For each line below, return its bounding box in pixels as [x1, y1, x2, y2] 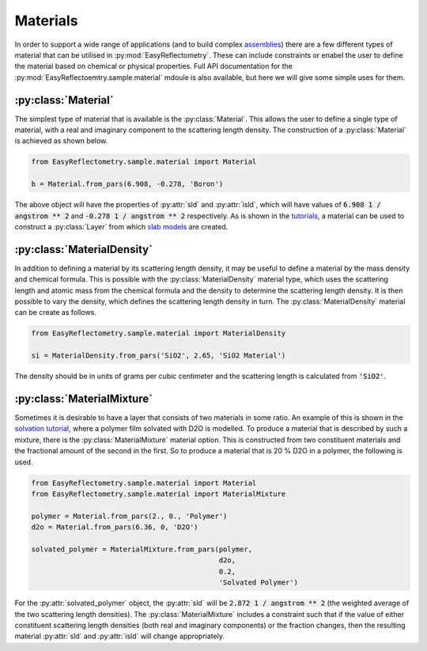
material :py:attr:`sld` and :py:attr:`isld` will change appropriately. [14, 631, 225, 641]
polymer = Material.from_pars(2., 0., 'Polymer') [31, 511, 228, 520]
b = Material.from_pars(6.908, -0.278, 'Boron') [31, 180, 224, 189]
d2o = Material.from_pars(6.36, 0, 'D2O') [31, 523, 198, 532]
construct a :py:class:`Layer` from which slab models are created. [14, 221, 229, 231]
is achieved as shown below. [14, 136, 108, 146]
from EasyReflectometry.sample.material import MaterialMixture [31, 490, 286, 498]
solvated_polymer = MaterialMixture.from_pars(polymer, [31, 544, 253, 554]
